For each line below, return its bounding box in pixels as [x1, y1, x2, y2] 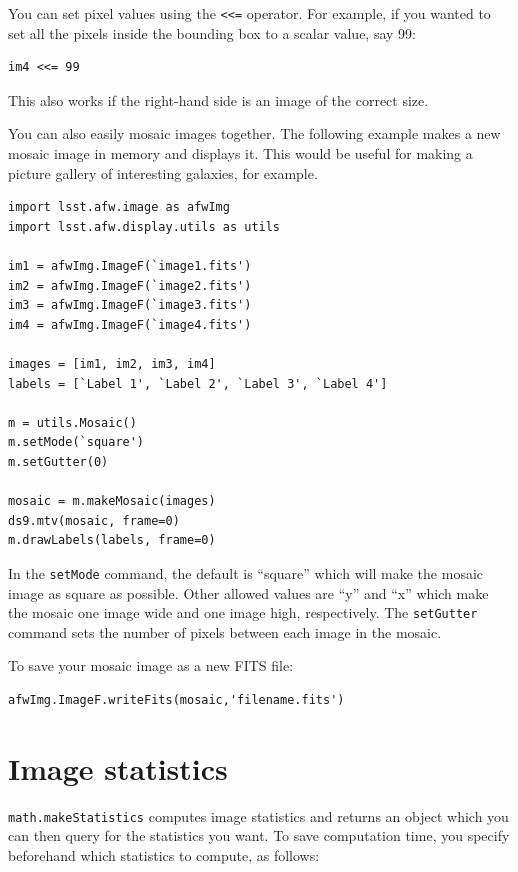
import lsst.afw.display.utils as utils [8, 219, 281, 234]
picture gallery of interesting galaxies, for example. [8, 162, 318, 183]
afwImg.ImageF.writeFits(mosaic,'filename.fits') [8, 693, 345, 707]
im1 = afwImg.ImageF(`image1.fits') [8, 259, 252, 273]
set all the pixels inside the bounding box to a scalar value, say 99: [8, 22, 416, 43]
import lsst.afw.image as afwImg [8, 200, 230, 215]
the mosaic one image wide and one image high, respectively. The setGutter [8, 602, 478, 623]
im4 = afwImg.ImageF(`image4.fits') [8, 317, 252, 332]
